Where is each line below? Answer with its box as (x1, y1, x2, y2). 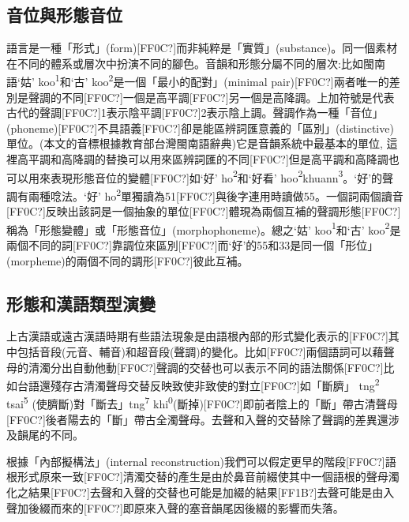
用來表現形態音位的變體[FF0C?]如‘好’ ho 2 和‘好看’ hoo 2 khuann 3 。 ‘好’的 (28, 167, 383, 186)
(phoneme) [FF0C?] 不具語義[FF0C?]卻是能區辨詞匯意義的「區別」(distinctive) (6, 119, 394, 136)
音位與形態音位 (6, 2, 122, 27)
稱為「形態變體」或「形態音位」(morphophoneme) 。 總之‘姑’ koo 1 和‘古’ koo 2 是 (6, 219, 401, 238)
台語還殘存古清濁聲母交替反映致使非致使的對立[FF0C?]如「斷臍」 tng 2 (17, 375, 380, 393)
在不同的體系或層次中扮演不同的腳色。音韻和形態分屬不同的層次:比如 (6, 54, 363, 71)
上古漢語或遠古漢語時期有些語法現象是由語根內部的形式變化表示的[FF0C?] (6, 328, 388, 344)
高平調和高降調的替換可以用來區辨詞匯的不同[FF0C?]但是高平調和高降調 (17, 151, 388, 167)
